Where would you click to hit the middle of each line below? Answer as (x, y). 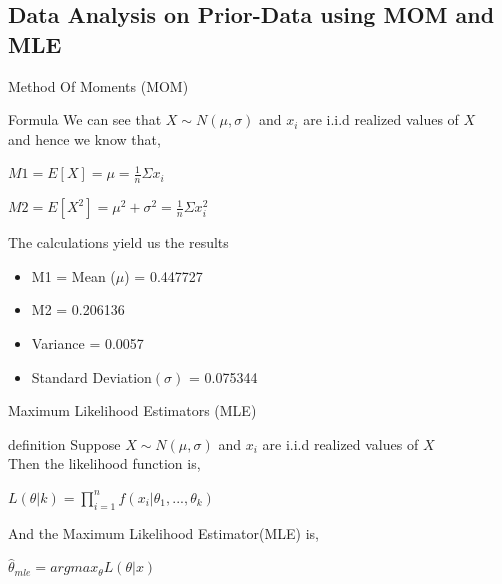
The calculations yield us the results (118, 242)
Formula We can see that (85, 119)
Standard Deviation (91, 376)
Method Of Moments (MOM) (98, 85)
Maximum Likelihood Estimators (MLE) (132, 410)
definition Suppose (64, 443)
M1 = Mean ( (73, 275)
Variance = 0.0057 (87, 342)
